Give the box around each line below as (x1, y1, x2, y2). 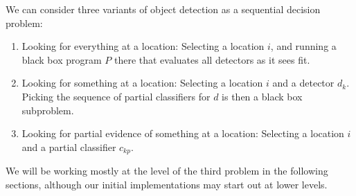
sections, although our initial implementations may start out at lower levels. (6, 177, 328, 191)
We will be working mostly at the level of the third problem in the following (6, 163, 328, 178)
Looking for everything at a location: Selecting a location (21, 39, 265, 53)
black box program (21, 52, 102, 66)
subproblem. (21, 103, 74, 117)
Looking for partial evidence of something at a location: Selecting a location (21, 126, 344, 141)
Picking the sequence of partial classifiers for (21, 89, 211, 103)
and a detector (272, 75, 335, 90)
